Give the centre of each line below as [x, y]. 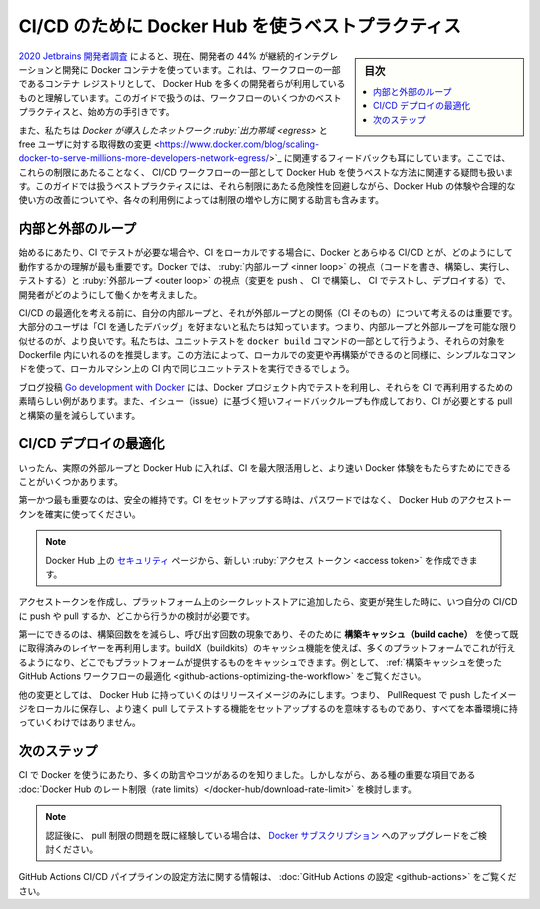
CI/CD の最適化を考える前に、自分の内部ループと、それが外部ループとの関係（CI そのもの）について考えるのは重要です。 [268, 312]
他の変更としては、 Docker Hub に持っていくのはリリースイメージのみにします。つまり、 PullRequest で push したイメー [267, 694]
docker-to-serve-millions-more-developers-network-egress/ [144, 158]
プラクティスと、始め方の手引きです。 [96, 112]
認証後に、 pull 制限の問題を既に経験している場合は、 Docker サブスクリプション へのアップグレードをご [262, 835]
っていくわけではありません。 [79, 722]
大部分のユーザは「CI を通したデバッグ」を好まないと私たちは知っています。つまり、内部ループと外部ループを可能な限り [268, 327]
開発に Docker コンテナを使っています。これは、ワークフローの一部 [201, 69]
